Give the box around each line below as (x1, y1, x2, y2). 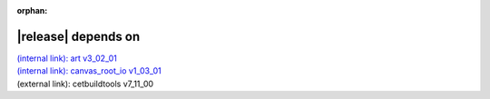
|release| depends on (16, 28, 141, 45)
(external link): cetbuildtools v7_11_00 (16, 78, 154, 89)
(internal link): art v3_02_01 (16, 53, 117, 64)
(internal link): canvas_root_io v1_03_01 (16, 65, 162, 76)
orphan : (16, 5, 48, 15)
